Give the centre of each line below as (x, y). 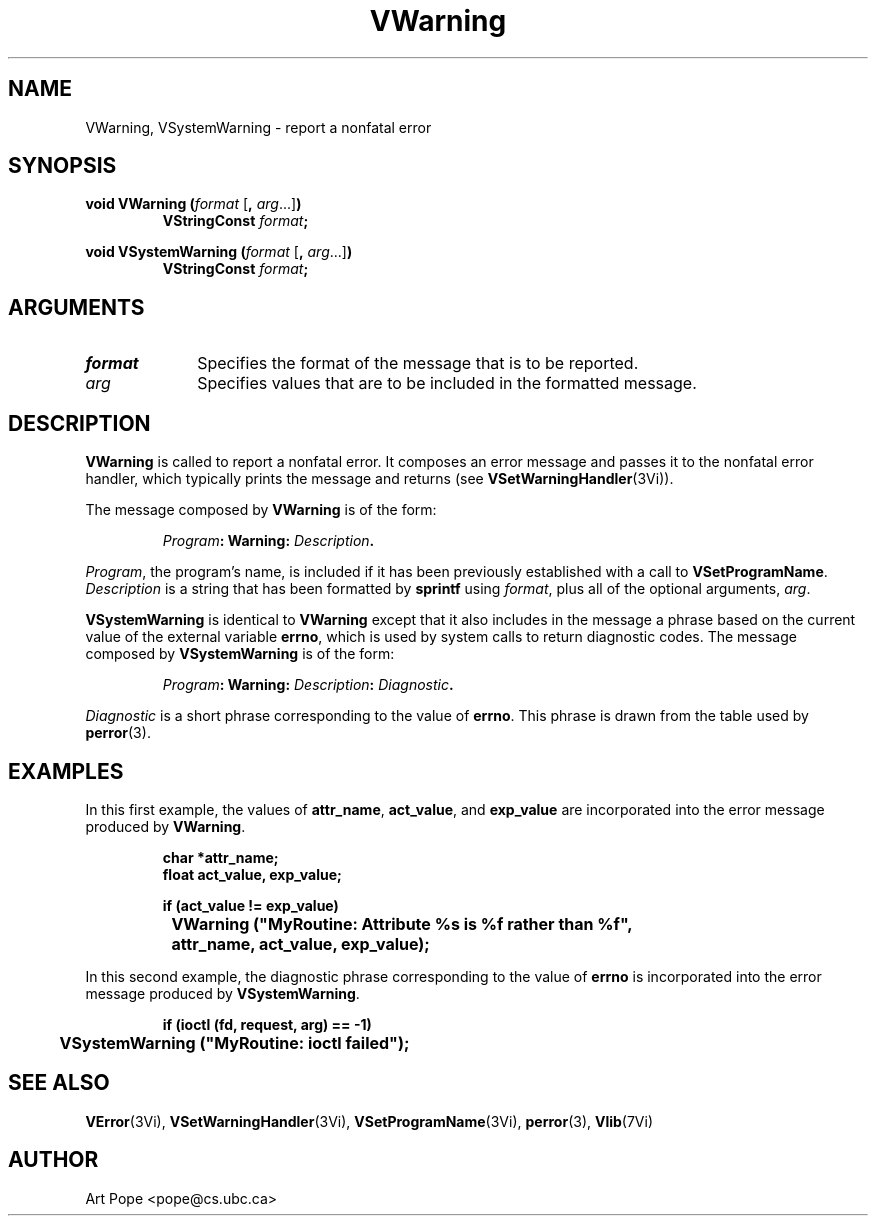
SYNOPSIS (62, 166)
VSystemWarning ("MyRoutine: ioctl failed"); (234, 1042)
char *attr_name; (220, 857)
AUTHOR (53, 1160)
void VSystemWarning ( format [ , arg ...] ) (219, 252)
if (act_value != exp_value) (250, 905)
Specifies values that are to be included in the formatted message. (447, 383)
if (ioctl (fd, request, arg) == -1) (267, 1024)
